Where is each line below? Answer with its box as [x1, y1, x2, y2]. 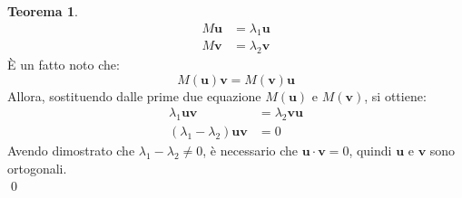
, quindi [349, 141, 392, 160]
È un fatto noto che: [7, 55, 120, 74]
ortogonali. [7, 158, 67, 177]
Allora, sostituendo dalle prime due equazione [7, 86, 261, 105]
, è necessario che [202, 141, 299, 160]
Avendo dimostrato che [7, 141, 135, 160]
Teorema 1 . [7, 2, 78, 20]
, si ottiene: [364, 86, 427, 105]
